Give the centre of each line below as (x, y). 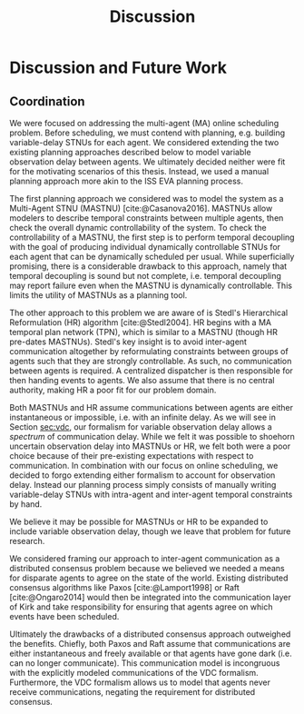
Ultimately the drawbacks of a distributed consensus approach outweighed (150, 634)
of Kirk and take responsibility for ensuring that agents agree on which (141, 607)
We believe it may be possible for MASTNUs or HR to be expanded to (139, 521)
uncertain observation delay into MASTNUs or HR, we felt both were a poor (150, 446)
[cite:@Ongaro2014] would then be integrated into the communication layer (151, 597)
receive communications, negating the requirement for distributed (132, 692)
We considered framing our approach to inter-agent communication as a (145, 559)
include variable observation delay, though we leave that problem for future (150, 531)
